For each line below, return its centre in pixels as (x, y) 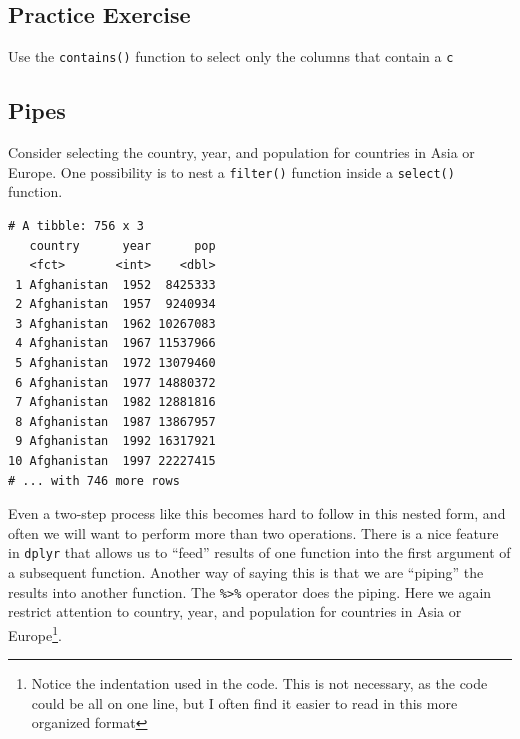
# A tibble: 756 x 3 (76, 225)
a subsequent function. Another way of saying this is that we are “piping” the (246, 572)
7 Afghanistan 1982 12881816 (115, 402)
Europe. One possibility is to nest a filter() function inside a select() (231, 171)
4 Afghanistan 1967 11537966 (115, 343)
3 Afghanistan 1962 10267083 (115, 323)
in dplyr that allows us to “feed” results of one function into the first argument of (259, 552)
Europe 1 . (35, 633)
